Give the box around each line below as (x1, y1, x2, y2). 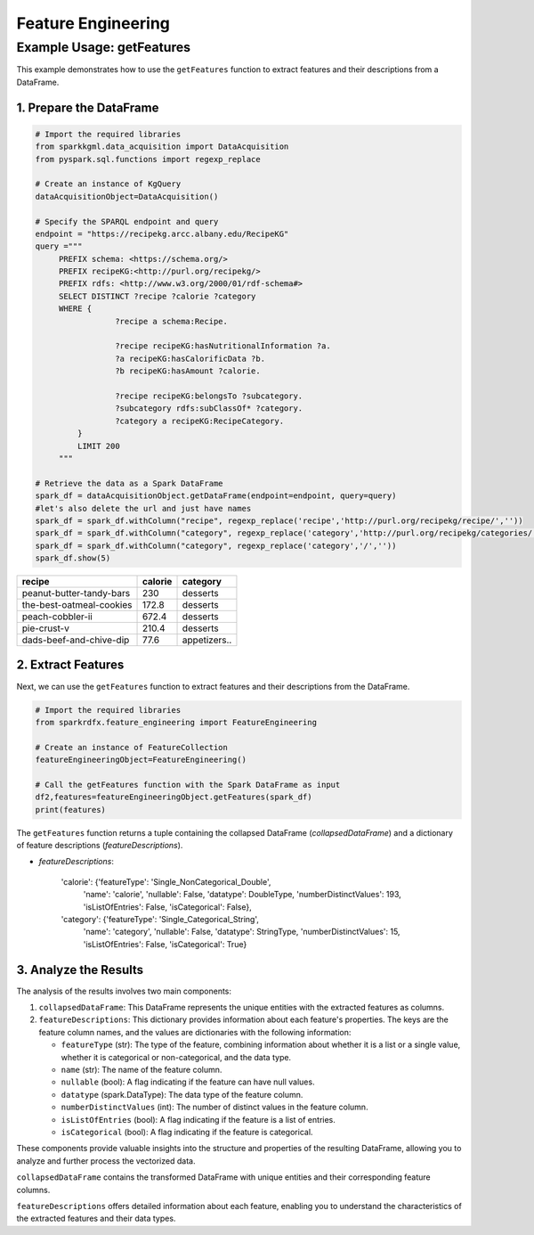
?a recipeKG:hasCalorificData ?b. (114, 353, 266, 364)
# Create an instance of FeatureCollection (35, 742, 229, 752)
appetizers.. (182, 634, 232, 646)
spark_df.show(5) (35, 553, 111, 563)
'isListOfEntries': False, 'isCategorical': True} (83, 938, 247, 949)
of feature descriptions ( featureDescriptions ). (16, 840, 183, 851)
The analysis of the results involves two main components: (16, 986, 231, 996)
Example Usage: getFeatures (16, 39, 191, 55)
